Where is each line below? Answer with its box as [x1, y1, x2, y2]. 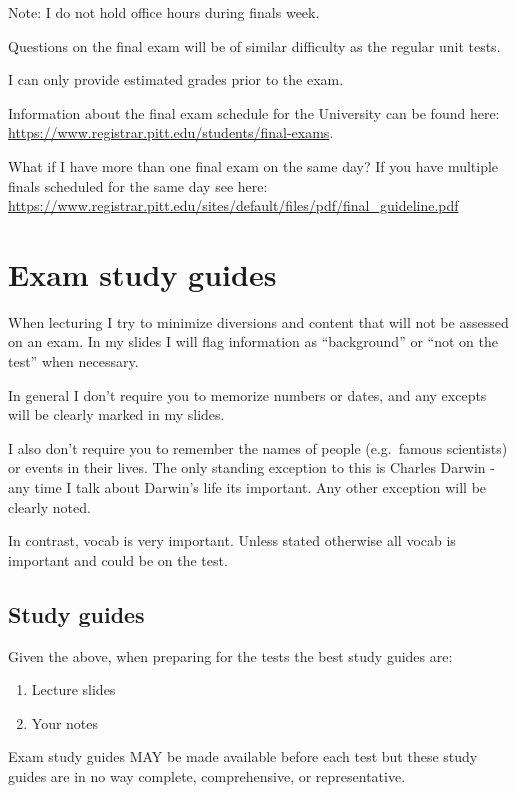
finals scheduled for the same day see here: [8, 175, 268, 196]
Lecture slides [31, 679, 116, 700]
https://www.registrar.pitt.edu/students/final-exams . [8, 122, 334, 143]
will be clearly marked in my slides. [8, 404, 225, 425]
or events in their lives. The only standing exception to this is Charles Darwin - [8, 457, 495, 478]
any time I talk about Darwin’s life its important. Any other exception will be [8, 477, 487, 498]
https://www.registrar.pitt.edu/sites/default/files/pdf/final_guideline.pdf [8, 195, 459, 216]
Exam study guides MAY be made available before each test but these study [8, 746, 478, 767]
